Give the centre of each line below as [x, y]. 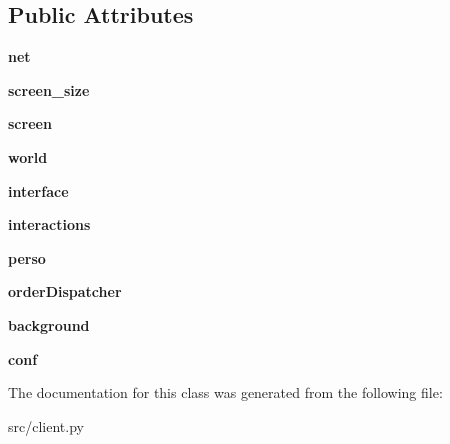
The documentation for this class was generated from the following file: [225, 392]
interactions [49, 224]
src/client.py [46, 425]
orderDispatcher [65, 291]
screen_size [49, 89]
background [49, 324]
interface [38, 190]
